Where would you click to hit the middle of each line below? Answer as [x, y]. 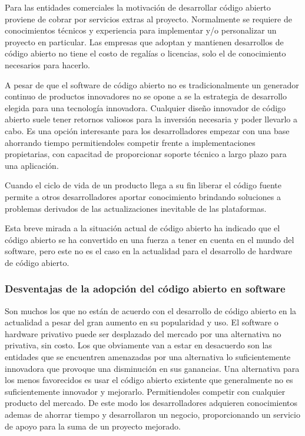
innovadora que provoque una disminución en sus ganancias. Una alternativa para [152, 368]
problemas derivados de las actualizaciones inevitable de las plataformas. [136, 208]
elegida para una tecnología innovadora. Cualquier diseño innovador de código [145, 107]
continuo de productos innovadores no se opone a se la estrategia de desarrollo [146, 96]
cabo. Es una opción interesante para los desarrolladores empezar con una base [147, 130]
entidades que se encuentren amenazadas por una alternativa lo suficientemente [148, 357]
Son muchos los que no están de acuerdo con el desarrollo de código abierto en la [151, 310]
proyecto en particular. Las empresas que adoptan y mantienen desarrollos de [144, 41]
